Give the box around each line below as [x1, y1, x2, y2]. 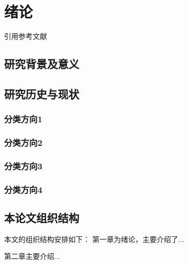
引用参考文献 [4, 31, 47, 41]
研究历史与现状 [4, 85, 79, 101]
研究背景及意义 [4, 56, 79, 72]
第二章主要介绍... [4, 251, 60, 261]
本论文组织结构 [4, 210, 79, 226]
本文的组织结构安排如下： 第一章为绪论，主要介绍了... [4, 233, 184, 244]
